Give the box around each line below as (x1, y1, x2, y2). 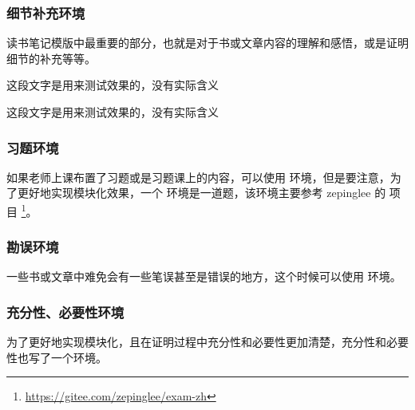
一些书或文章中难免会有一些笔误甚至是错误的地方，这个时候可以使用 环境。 (6, 268, 401, 285)
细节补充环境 (6, 2, 85, 22)
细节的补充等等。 (6, 49, 96, 66)
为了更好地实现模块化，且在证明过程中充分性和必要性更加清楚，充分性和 (6, 333, 386, 350)
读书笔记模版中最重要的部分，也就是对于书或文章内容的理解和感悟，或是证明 (6, 34, 409, 51)
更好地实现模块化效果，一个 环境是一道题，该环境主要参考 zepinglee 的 (17, 184, 386, 201)
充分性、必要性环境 (6, 302, 125, 321)
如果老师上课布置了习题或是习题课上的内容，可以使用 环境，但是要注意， (6, 168, 390, 185)
